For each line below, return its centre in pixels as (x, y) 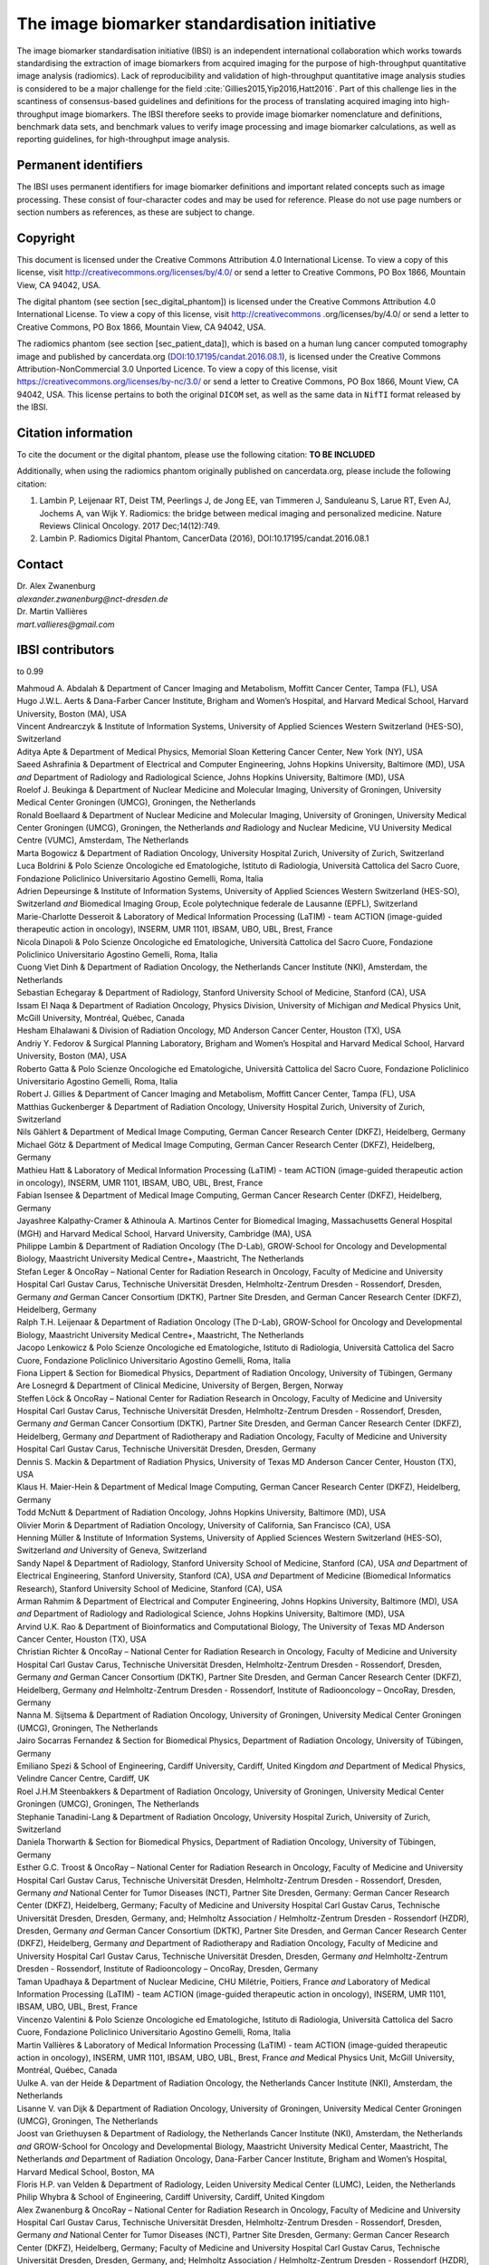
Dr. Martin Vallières (52, 612)
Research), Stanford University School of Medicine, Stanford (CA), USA (149, 1588)
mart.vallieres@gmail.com (66, 624)
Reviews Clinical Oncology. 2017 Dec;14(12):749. (130, 526)
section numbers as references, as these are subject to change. (136, 212)
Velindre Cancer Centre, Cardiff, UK (83, 1778)
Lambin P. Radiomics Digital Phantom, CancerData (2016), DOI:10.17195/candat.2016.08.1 (204, 538)
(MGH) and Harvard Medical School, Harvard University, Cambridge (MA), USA (164, 1233)
